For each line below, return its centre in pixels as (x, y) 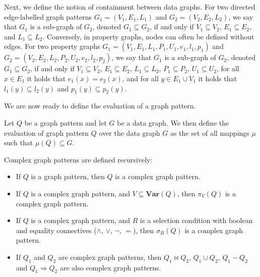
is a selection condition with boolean (197, 220)
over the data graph (129, 132)
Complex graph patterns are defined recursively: (78, 159)
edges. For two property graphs (52, 46)
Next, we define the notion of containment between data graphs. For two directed (130, 7)
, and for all (140, 78)
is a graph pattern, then (68, 176)
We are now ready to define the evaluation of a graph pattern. (100, 106)
